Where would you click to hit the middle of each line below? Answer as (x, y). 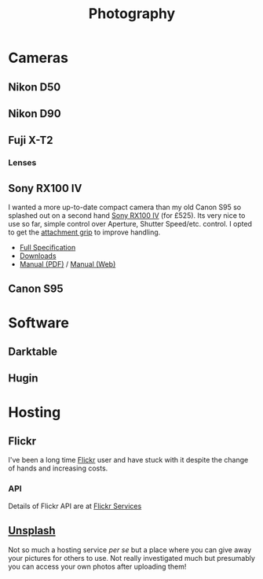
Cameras (38, 58)
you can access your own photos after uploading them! (97, 566)
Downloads (38, 256)
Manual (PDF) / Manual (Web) (68, 264)
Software (38, 323)
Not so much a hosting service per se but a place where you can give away (130, 549)
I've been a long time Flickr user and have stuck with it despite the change (128, 460)
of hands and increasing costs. (58, 468)
